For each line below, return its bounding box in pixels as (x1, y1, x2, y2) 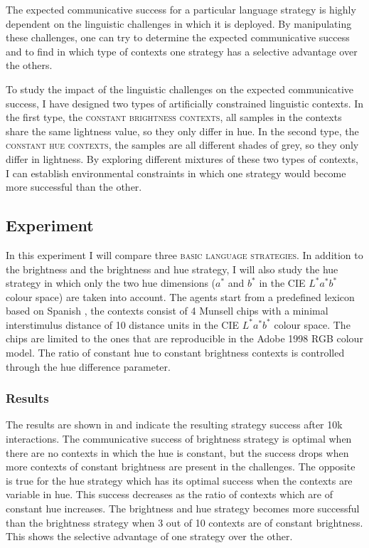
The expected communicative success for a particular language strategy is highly (6, 2, 356, 16)
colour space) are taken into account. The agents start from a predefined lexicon (6, 289, 355, 304)
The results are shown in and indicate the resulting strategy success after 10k (6, 417, 343, 432)
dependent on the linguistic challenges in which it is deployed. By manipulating (6, 16, 352, 31)
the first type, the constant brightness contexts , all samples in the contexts (6, 110, 342, 125)
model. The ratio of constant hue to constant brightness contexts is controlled (6, 345, 345, 360)
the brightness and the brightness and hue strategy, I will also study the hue (6, 261, 338, 276)
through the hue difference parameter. (6, 359, 171, 374)
